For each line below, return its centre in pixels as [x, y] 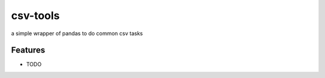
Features [28, 50]
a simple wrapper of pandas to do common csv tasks [77, 33]
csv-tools [36, 15]
